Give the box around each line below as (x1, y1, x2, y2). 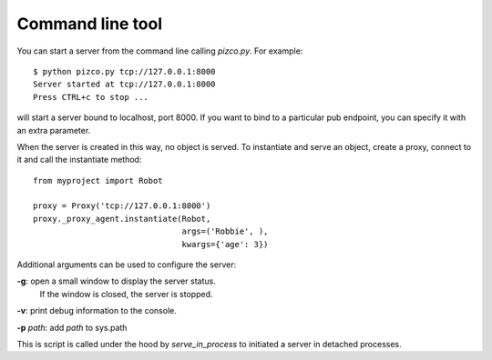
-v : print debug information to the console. (16, 305, 177, 316)
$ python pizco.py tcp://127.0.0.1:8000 (33, 66, 216, 76)
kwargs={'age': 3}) (181, 239, 269, 249)
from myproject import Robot (33, 175, 163, 185)
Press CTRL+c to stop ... (33, 92, 149, 102)
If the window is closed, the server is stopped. (39, 288, 213, 299)
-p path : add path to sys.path (16, 322, 128, 333)
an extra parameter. (16, 125, 91, 135)
